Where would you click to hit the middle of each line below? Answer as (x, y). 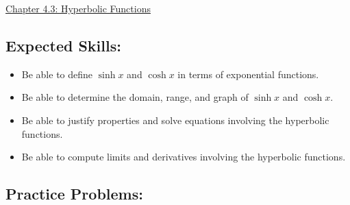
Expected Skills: (63, 45)
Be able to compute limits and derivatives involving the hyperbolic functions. (184, 157)
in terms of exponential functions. (248, 74)
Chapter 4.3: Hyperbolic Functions (78, 8)
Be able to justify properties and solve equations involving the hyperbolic (175, 120)
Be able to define (57, 74)
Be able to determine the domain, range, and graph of (135, 97)
